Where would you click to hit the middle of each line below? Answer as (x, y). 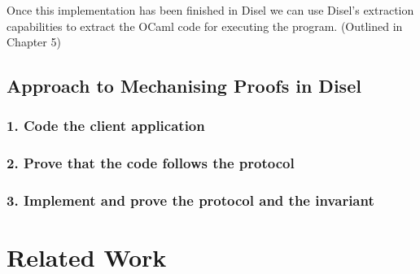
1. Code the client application (106, 126)
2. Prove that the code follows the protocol (151, 163)
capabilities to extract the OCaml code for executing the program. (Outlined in (205, 26)
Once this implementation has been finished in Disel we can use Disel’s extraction (210, 10)
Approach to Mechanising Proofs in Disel (184, 86)
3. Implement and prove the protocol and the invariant (190, 200)
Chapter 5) (34, 42)
